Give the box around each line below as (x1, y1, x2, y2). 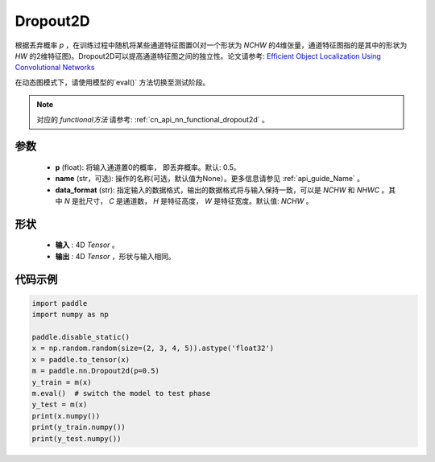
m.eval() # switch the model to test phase (31, 389, 211, 398)
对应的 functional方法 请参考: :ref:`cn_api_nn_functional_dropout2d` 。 (36, 114, 269, 124)
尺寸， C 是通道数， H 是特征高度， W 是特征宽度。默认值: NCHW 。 (85, 196, 313, 206)
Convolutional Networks (14, 63, 95, 72)
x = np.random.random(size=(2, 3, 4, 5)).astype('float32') (31, 344, 275, 353)
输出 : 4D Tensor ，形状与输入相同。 (55, 251, 176, 261)
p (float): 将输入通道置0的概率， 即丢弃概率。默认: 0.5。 (55, 162, 241, 172)
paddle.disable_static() (31, 332, 130, 342)
